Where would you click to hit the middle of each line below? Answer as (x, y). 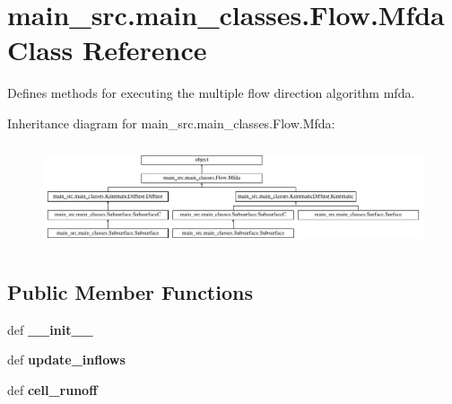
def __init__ (50, 329)
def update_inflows (66, 360)
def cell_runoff (52, 389)
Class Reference (107, 50)
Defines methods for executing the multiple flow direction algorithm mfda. (211, 93)
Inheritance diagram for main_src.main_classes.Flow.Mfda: (171, 123)
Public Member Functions (130, 291)
